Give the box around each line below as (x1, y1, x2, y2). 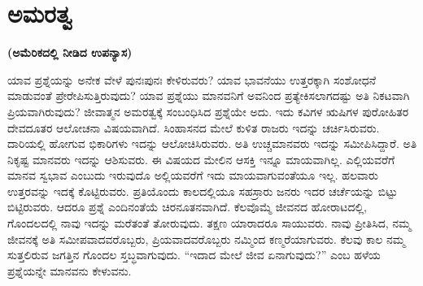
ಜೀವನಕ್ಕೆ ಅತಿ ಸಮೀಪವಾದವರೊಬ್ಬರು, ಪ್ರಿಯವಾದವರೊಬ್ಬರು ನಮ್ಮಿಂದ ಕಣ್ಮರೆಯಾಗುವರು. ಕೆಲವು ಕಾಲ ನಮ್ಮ (7, 230, 405, 247)
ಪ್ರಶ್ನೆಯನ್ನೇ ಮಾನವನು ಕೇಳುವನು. (7, 262, 132, 279)
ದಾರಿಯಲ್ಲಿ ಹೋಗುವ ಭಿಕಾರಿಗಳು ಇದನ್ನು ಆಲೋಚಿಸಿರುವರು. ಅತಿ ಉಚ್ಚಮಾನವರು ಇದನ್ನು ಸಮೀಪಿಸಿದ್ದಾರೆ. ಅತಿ (7, 135, 417, 152)
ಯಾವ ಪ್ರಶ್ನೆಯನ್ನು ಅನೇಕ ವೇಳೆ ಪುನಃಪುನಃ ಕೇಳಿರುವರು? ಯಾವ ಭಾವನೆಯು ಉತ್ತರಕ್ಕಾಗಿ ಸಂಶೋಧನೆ (7, 71, 377, 88)
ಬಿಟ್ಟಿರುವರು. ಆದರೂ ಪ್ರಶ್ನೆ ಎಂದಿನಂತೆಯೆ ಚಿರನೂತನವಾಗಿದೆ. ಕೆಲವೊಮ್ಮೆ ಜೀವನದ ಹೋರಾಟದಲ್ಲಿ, (7, 198, 367, 215)
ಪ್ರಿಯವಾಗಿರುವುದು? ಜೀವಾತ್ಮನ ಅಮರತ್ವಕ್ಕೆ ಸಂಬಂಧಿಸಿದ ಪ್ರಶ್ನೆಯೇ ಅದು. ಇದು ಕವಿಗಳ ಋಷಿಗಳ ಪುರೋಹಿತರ (7, 102, 409, 119)
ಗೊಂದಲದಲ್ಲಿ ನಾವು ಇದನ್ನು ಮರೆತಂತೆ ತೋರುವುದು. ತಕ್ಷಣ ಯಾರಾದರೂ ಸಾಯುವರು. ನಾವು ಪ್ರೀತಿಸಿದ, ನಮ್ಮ (7, 214, 412, 232)
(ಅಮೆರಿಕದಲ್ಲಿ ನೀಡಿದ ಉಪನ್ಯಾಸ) (7, 44, 133, 61)
